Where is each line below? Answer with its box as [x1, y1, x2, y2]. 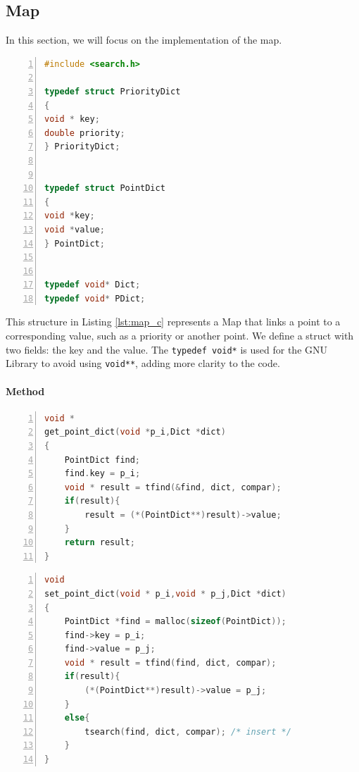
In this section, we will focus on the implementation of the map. [6, 32, 282, 47]
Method [6, 383, 45, 398]
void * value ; [44, 224, 105, 235]
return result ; [64, 537, 135, 548]
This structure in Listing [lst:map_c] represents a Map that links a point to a [6, 314, 341, 329]
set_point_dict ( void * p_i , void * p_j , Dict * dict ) [44, 588, 286, 599]
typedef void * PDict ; [44, 293, 146, 304]
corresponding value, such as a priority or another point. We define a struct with [6, 328, 354, 343]
